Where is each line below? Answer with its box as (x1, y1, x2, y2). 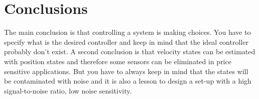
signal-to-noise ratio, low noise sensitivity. (4, 85, 132, 96)
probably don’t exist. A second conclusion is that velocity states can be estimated (4, 46, 255, 57)
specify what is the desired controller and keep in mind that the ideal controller (4, 36, 248, 47)
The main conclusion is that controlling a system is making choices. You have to (4, 27, 251, 37)
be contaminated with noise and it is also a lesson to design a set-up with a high (4, 76, 251, 86)
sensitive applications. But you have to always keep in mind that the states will (4, 66, 248, 76)
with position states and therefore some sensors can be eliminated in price (4, 56, 231, 66)
